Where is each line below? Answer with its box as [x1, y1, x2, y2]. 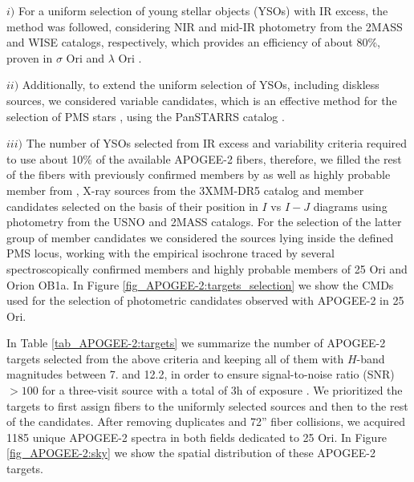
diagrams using [313, 197, 388, 214]
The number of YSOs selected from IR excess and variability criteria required [26, 135, 408, 152]
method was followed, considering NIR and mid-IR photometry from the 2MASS [6, 18, 403, 34]
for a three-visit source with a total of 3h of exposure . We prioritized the [42, 382, 403, 399]
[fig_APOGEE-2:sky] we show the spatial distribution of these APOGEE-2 [6, 444, 375, 461]
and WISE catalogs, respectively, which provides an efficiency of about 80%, [6, 34, 381, 51]
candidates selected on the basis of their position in [6, 197, 258, 214]
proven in [6, 49, 53, 66]
